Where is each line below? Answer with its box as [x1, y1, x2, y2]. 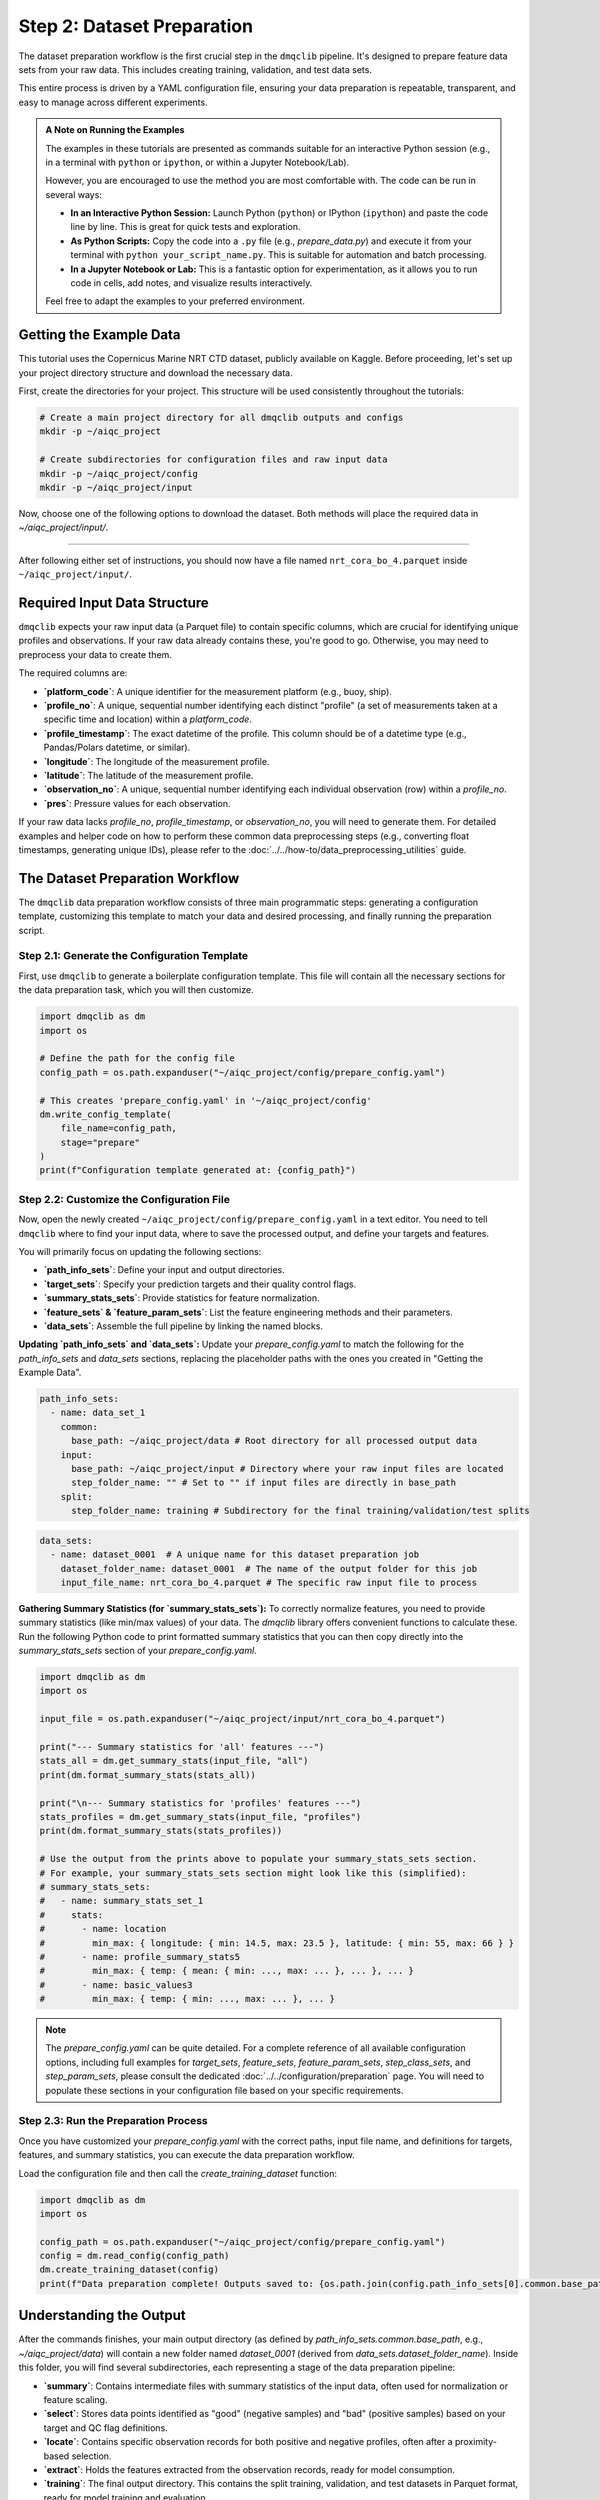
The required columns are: [18, 667, 128, 679]
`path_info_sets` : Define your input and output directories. [43, 1264, 285, 1276]
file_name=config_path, [60, 1123, 177, 1134]
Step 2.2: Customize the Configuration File [18, 1192, 230, 1206]
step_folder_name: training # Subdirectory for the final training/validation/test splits [71, 1505, 530, 1517]
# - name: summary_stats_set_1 [39, 1895, 204, 1907]
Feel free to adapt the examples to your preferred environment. [45, 295, 305, 307]
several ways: [45, 188, 102, 200]
